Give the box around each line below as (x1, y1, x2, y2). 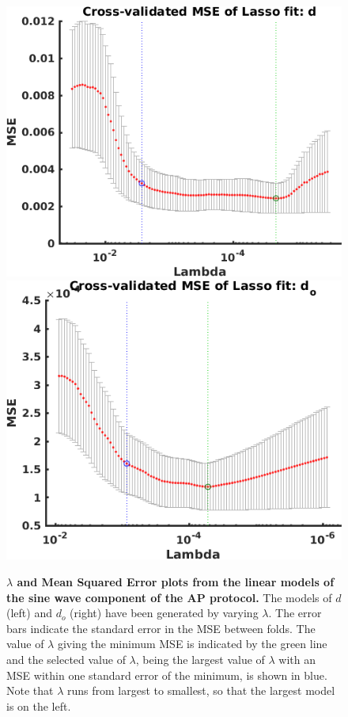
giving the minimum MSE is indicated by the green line (57, 635, 327, 652)
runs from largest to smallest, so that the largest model (67, 682, 335, 699)
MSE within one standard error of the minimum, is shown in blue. (6, 666, 327, 683)
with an (278, 650, 316, 667)
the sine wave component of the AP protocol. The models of (6, 589, 332, 605)
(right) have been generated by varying (70, 604, 259, 621)
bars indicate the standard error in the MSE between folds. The (6, 620, 316, 636)
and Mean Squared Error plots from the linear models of (17, 573, 335, 589)
